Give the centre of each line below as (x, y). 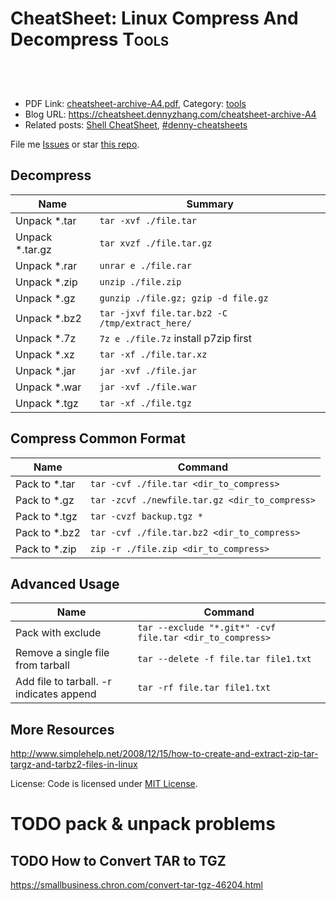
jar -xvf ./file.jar (148, 370)
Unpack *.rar (46, 265)
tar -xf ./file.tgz (145, 403)
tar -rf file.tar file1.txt (204, 688)
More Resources (62, 729)
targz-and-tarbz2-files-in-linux (74, 764)
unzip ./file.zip (140, 281)
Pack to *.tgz (46, 516)
